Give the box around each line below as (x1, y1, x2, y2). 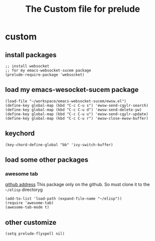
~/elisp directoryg (5, 187, 43, 193)
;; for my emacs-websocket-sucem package (5, 68, 92, 73)
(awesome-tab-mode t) (5, 205, 50, 210)
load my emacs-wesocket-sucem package (5, 86, 139, 94)
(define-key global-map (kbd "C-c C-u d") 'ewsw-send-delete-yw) (5, 107, 142, 112)
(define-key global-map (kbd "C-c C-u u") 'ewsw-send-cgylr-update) (5, 112, 149, 117)
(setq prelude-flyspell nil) (5, 231, 65, 237)
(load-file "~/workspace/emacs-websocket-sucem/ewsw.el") (5, 98, 126, 104)
